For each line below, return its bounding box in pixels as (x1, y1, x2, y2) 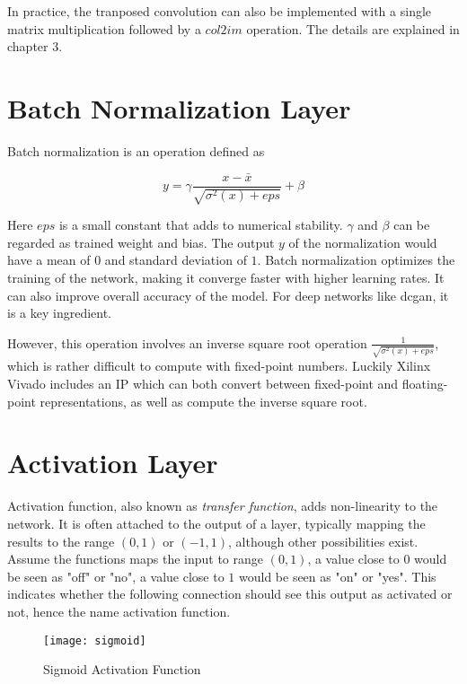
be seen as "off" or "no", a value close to (7, 566, 225, 585)
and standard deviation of (104, 250, 247, 269)
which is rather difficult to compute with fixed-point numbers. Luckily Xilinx (7, 356, 431, 375)
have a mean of (7, 250, 91, 269)
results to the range (7, 531, 115, 550)
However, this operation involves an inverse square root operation (7, 333, 367, 352)
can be (393, 215, 430, 234)
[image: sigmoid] (43, 634, 146, 647)
